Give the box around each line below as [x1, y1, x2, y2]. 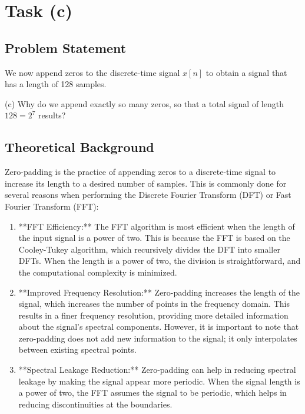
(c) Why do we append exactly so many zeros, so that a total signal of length [5, 97, 284, 110]
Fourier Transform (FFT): [5, 200, 99, 212]
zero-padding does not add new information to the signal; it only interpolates [18, 332, 297, 344]
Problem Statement [5, 38, 127, 57]
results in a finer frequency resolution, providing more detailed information [18, 309, 289, 321]
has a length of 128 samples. [5, 78, 107, 90]
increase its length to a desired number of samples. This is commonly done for [5, 177, 287, 189]
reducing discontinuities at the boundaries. [18, 398, 173, 410]
